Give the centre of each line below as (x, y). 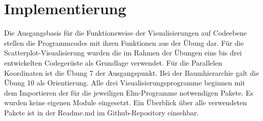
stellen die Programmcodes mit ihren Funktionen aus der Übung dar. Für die (124, 42)
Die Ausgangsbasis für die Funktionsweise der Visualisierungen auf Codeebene (125, 33)
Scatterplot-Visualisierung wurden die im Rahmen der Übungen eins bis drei (123, 53)
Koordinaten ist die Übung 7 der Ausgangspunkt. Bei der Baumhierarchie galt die (132, 72)
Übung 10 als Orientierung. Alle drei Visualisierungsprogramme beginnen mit (125, 83)
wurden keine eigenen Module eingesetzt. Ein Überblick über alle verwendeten (125, 102)
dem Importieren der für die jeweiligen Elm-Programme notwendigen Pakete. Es (129, 92)
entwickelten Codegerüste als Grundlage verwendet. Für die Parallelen (113, 62)
